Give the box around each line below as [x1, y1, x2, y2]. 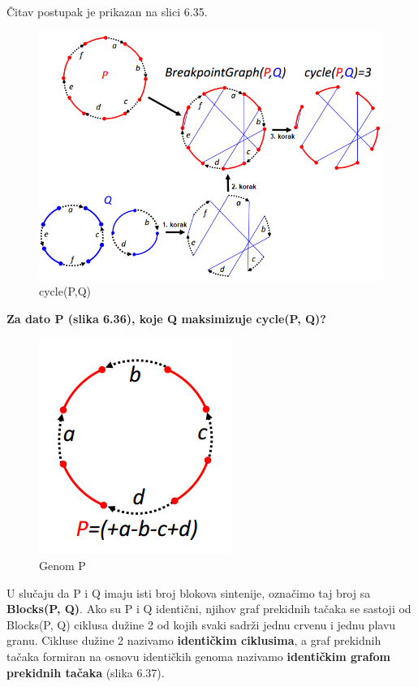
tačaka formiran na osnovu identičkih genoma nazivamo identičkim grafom [6, 648, 390, 665]
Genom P [39, 557, 86, 574]
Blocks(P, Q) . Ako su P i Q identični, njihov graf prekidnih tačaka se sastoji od [6, 600, 412, 617]
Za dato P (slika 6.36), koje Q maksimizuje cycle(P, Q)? [6, 309, 326, 326]
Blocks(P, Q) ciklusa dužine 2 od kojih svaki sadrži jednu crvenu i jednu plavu [6, 616, 396, 633]
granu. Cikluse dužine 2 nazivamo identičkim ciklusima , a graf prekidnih [6, 632, 381, 649]
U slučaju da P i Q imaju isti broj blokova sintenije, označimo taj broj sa [6, 584, 371, 601]
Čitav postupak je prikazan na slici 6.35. [6, 3, 208, 19]
